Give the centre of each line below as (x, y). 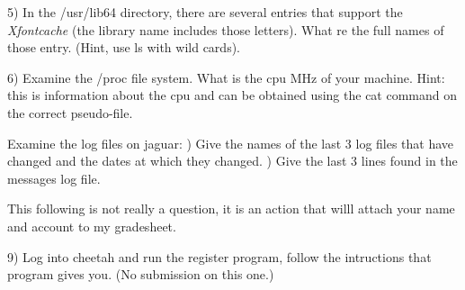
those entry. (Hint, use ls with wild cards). (124, 47)
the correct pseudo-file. (70, 112)
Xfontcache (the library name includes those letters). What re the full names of (226, 29)
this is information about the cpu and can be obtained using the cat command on (232, 95)
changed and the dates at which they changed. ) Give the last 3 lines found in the (232, 161)
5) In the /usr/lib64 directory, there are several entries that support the (205, 12)
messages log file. (54, 178)
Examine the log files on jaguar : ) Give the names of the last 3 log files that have (231, 143)
